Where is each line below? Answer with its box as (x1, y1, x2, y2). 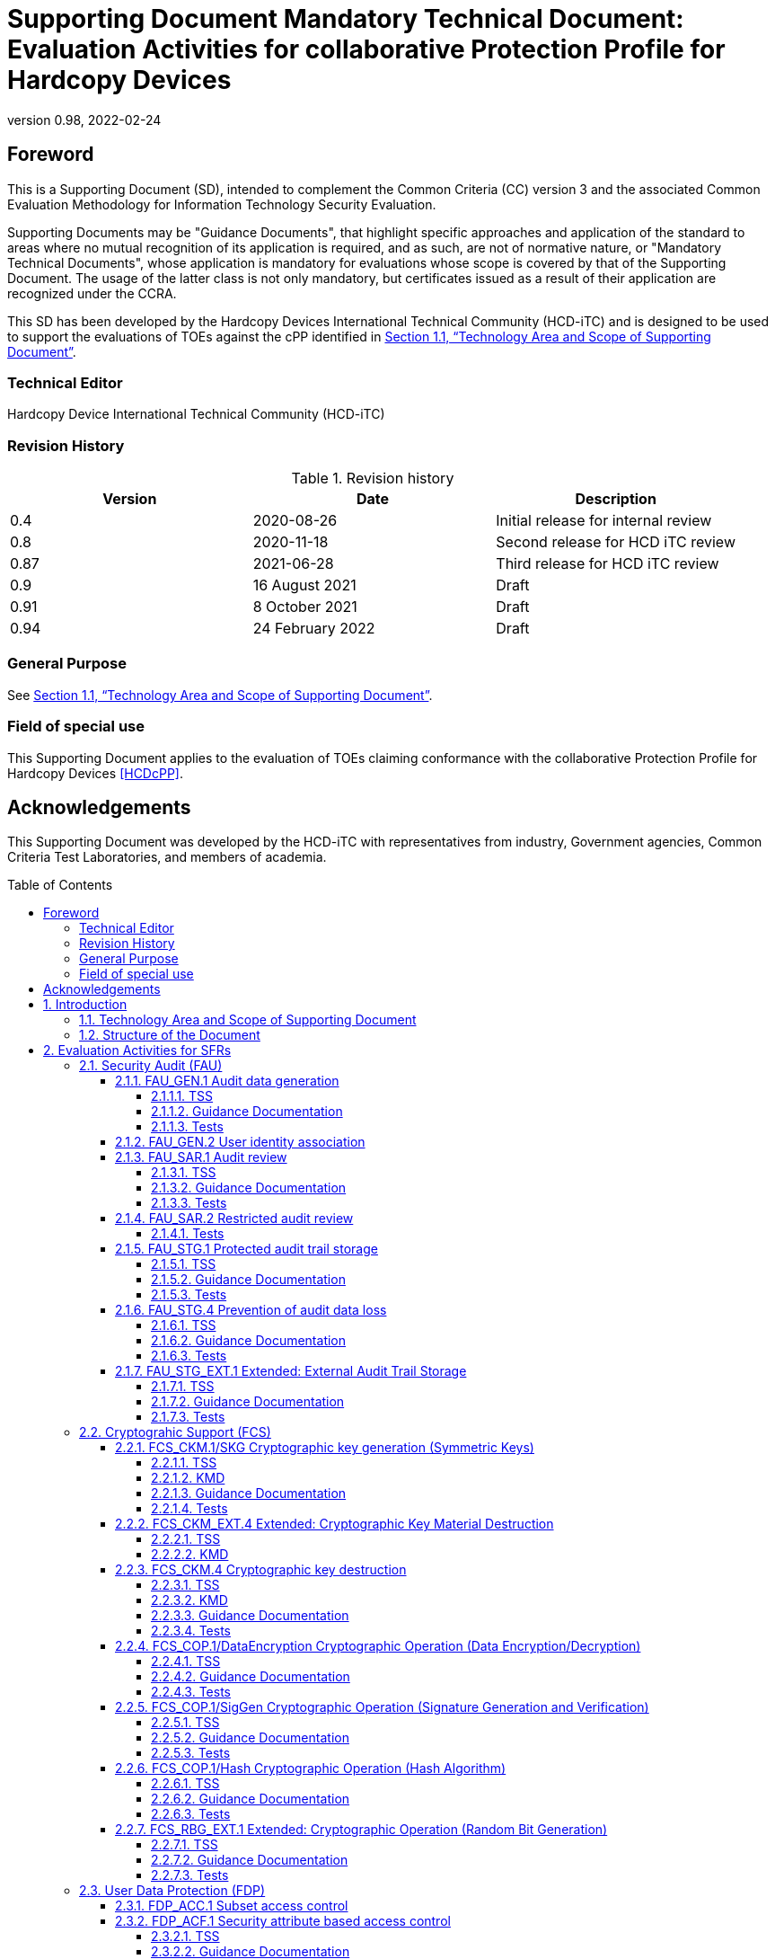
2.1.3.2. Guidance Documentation (151, 1180, 347, 1196)
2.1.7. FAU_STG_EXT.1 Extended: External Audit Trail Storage (115, 1363, 467, 1379)
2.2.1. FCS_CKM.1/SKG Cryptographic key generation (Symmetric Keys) (115, 1440, 534, 1456)
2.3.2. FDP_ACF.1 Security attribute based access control (115, 1913, 451, 1929)
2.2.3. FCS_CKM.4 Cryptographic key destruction (115, 1562, 407, 1578)
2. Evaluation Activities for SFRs (43, 1042, 232, 1059)
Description (575, 490, 656, 509)
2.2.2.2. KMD (151, 1547, 229, 1563)
